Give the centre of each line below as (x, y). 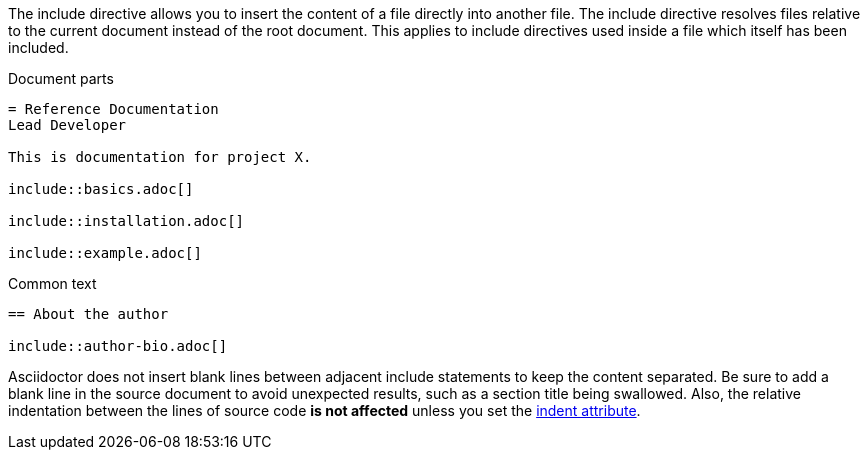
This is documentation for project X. (160, 157)
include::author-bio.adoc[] (118, 346)
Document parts (61, 78)
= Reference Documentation (113, 109)
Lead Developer (67, 125)
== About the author (88, 314)
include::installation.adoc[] (126, 221)
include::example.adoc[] (105, 253)
